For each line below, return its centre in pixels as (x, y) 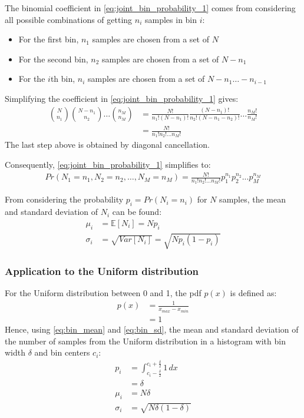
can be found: (137, 212)
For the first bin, (49, 39)
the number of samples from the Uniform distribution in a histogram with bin (145, 341)
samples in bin (171, 19)
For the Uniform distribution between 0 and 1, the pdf (103, 293)
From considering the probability (64, 199)
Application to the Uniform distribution (102, 271)
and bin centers (62, 352)
